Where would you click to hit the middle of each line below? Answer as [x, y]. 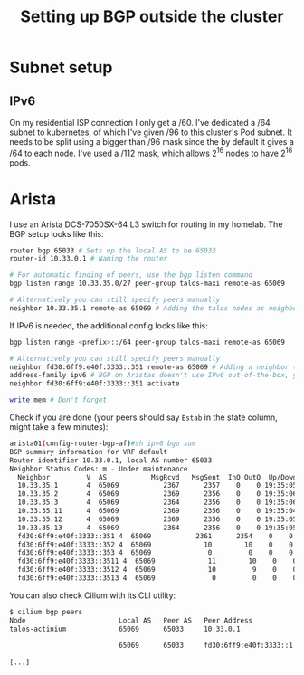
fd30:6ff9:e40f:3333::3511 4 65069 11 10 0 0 [157, 561]
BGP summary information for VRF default [89, 452]
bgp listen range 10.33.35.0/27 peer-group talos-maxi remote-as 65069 [147, 284]
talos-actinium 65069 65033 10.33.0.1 [125, 629]
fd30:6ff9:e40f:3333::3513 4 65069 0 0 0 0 [157, 578]
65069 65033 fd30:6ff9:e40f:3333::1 [206, 646]
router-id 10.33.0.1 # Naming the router [89, 259]
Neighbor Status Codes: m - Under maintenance [99, 469]
